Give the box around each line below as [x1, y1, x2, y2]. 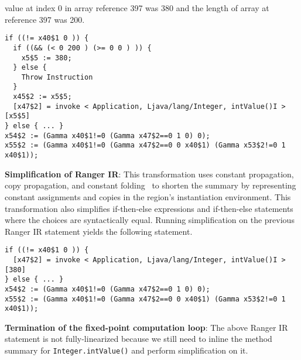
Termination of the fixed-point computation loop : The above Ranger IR [5, 321, 288, 333]
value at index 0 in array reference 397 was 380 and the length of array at [5, 2, 269, 13]
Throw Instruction [21, 73, 93, 81]
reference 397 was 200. [5, 13, 85, 25]
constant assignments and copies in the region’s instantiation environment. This [5, 190, 291, 203]
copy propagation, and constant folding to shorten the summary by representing [5, 179, 296, 191]
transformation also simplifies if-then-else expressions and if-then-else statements [5, 202, 293, 214]
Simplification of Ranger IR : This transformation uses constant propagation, [5, 167, 294, 180]
